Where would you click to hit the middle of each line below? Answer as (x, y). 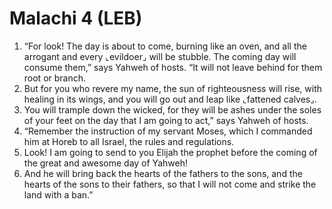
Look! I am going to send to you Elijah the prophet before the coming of (170, 152)
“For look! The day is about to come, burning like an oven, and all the (165, 46)
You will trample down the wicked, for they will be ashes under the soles (172, 109)
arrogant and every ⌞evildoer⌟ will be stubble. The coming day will (160, 56)
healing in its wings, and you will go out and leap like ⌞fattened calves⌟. (170, 99)
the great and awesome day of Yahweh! (105, 163)
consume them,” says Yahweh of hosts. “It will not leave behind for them (173, 67)
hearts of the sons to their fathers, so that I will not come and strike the (170, 184)
